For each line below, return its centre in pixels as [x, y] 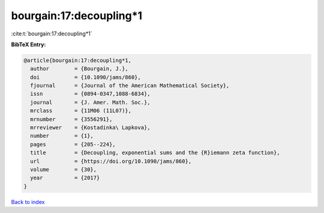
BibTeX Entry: [28, 44]
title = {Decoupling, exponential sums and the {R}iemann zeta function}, [155, 153]
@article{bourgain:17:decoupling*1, [78, 60]
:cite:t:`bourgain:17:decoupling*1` [52, 34]
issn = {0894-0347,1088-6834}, [90, 94]
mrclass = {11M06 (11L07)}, [81, 111]
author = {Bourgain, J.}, [79, 69]
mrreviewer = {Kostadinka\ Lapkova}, [90, 128]
